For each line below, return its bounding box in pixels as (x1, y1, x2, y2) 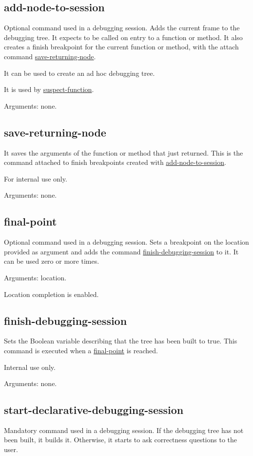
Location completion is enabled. (4, 289, 99, 299)
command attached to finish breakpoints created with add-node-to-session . (4, 157, 226, 167)
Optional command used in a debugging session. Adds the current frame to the (4, 23, 240, 33)
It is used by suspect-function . (4, 84, 94, 94)
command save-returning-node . (4, 51, 96, 61)
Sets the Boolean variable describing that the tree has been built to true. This (4, 336, 237, 346)
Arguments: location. (4, 272, 67, 282)
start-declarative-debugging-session (4, 402, 184, 417)
